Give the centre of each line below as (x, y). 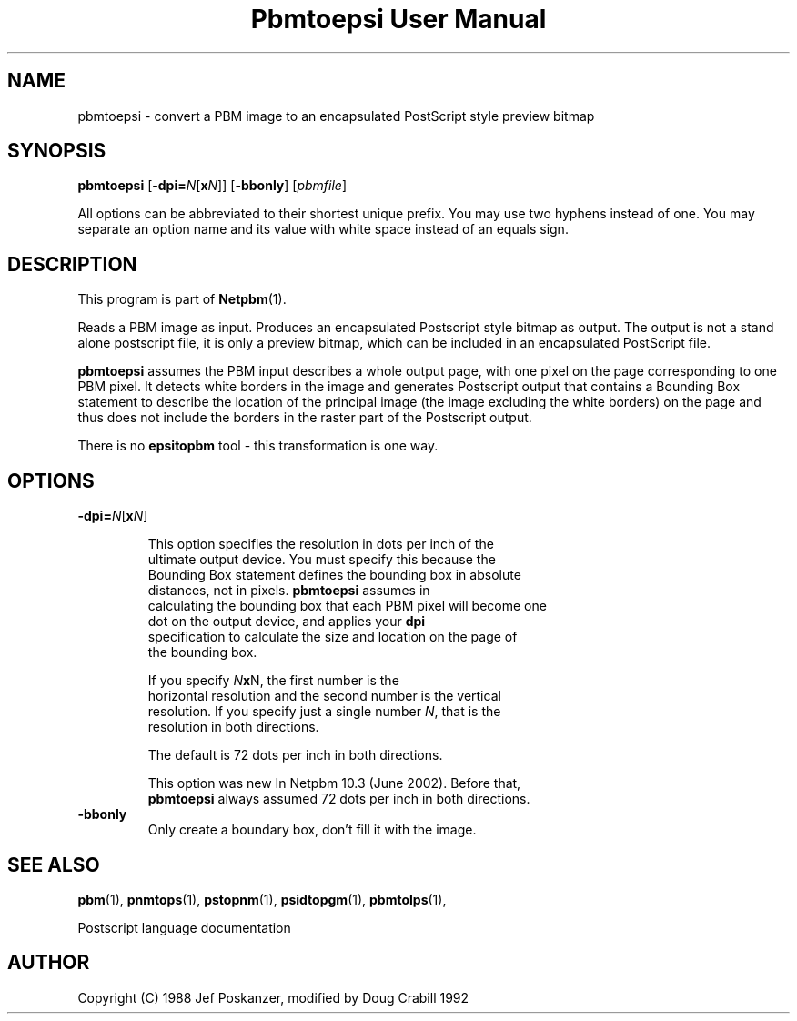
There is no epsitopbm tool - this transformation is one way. (258, 446)
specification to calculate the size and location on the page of (333, 637)
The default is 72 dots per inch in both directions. (295, 755)
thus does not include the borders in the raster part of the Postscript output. (305, 418)
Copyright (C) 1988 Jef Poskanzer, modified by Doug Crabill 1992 (273, 997)
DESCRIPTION (72, 264)
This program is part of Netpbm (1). (182, 299)
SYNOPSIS (57, 151)
